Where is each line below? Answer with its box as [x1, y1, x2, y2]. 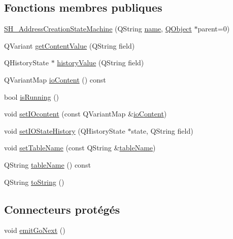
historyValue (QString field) [57, 57, 144, 68]
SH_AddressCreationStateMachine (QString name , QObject [4, 23, 192, 34]
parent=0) [197, 23, 230, 34]
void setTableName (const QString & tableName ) [4, 142, 156, 153]
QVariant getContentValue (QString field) [4, 40, 135, 51]
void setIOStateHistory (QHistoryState [4, 125, 125, 136]
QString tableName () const [4, 159, 91, 170]
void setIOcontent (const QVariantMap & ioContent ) [4, 108, 167, 119]
